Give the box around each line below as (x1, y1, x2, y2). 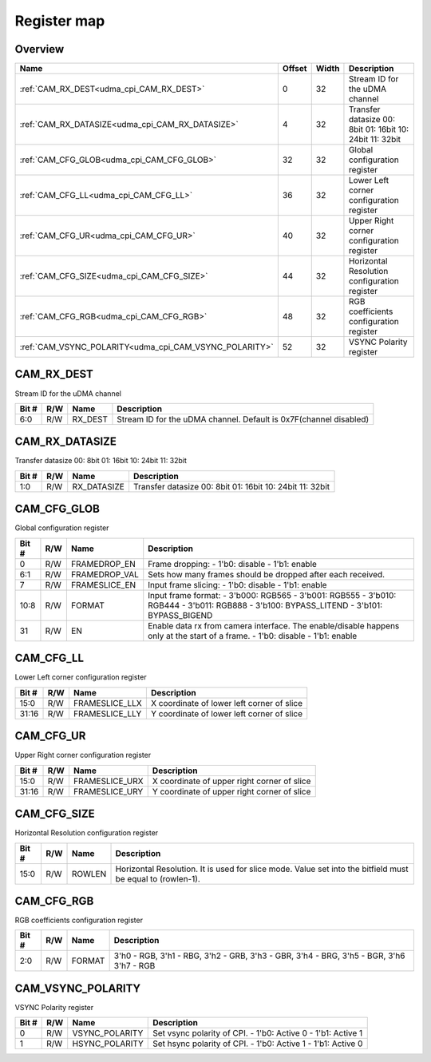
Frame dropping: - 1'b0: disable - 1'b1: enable (148, 558, 317, 569)
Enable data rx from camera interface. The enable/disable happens (148, 620, 400, 631)
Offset (282, 63, 307, 74)
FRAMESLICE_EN (70, 579, 136, 590)
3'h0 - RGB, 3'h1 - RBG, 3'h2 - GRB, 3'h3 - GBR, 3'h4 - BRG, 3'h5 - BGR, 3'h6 (113, 950, 405, 961)
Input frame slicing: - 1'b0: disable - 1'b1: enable (148, 579, 327, 590)
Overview (14, 42, 65, 56)
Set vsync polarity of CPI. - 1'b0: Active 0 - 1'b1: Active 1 (152, 1028, 363, 1039)
